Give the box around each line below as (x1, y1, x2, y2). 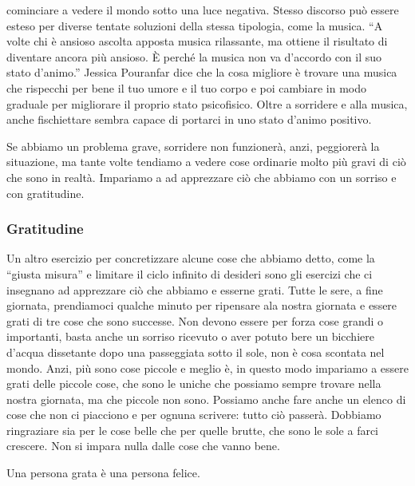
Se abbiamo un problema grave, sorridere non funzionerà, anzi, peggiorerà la (6, 137, 380, 154)
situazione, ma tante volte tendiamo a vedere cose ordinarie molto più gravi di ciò (6, 153, 406, 170)
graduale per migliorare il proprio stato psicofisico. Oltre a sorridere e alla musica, (6, 95, 408, 112)
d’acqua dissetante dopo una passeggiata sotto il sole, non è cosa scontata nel (6, 343, 385, 360)
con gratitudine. (6, 184, 85, 201)
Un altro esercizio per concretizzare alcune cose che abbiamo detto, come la (6, 250, 375, 267)
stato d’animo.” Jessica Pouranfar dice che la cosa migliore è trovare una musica (6, 64, 397, 81)
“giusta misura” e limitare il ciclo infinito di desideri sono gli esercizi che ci (6, 265, 373, 282)
